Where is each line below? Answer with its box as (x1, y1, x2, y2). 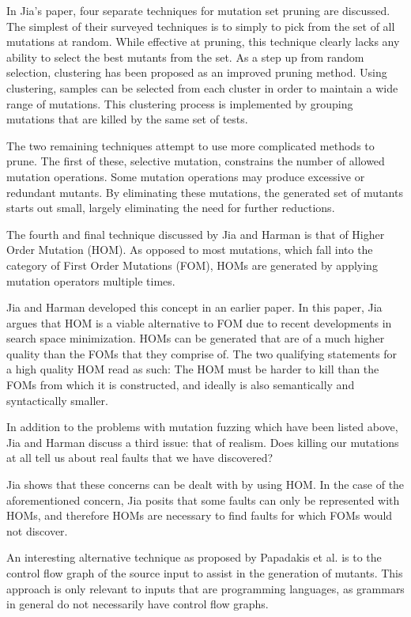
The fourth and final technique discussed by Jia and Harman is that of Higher (6, 225, 385, 242)
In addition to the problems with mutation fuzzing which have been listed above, (6, 418, 398, 435)
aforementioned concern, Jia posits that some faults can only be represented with (6, 491, 400, 508)
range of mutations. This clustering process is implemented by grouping (6, 95, 353, 112)
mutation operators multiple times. (6, 272, 175, 289)
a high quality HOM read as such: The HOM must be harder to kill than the (6, 361, 379, 377)
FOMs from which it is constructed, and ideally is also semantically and (6, 377, 355, 393)
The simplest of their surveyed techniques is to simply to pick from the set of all (6, 17, 395, 34)
